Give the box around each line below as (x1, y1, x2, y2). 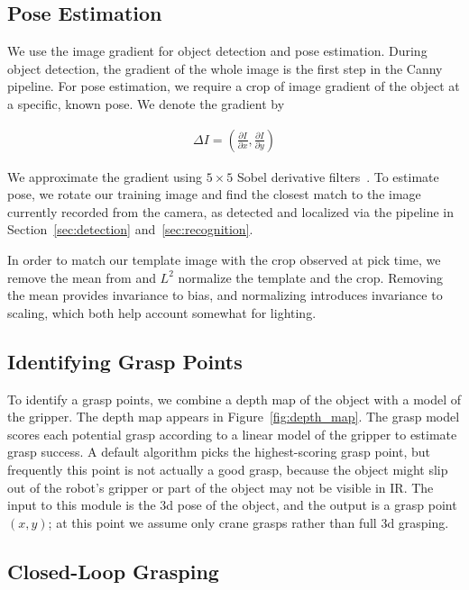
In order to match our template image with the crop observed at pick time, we (7, 250, 441, 268)
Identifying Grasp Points (7, 347, 243, 375)
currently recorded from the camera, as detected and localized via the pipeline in (7, 202, 454, 221)
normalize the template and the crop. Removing (178, 268, 443, 286)
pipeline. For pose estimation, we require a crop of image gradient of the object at (7, 77, 460, 95)
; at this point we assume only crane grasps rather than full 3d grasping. (48, 513, 449, 531)
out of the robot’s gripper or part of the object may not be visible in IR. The (7, 477, 434, 496)
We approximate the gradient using (7, 167, 203, 186)
